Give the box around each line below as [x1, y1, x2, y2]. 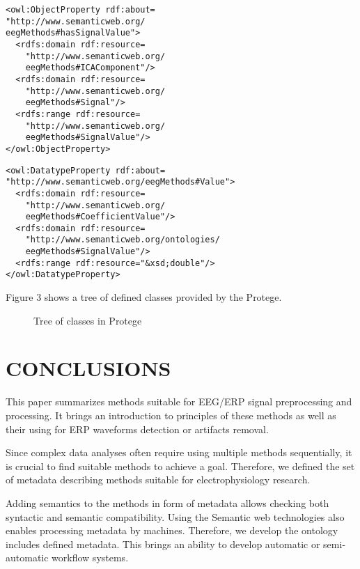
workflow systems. [52, 550, 129, 565]
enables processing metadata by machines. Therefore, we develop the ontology [6, 523, 338, 538]
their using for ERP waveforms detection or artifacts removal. [6, 421, 269, 436]
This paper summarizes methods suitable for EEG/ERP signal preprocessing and [6, 394, 352, 409]
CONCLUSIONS [6, 354, 171, 382]
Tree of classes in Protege [33, 313, 142, 327]
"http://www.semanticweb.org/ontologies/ [25, 235, 220, 245]
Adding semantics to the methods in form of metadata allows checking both [6, 495, 329, 510]
